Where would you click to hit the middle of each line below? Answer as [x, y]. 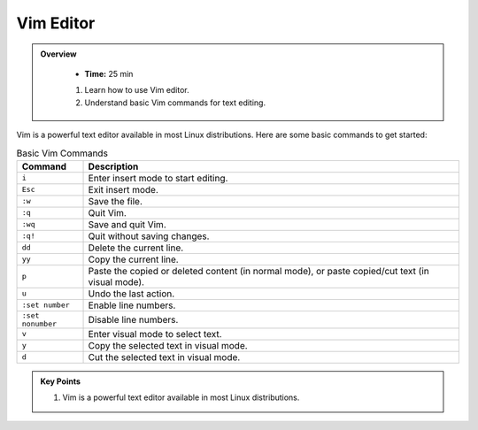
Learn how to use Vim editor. [137, 90]
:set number [46, 305]
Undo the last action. [131, 294]
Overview [58, 54]
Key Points [61, 381]
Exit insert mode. [123, 189]
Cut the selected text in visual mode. [164, 357]
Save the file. [116, 201]
